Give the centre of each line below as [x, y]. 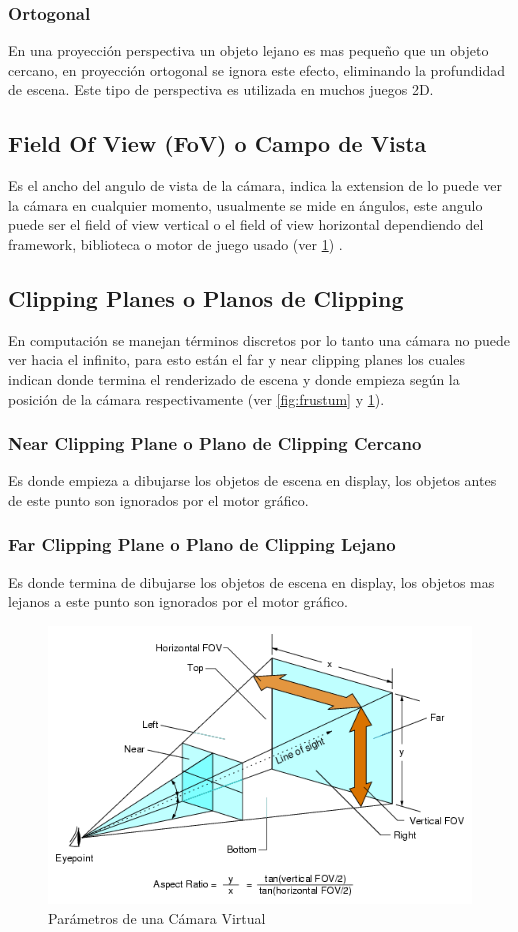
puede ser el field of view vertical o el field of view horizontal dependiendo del [246, 224]
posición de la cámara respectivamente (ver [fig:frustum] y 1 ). [196, 398]
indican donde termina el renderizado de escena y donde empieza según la [234, 378]
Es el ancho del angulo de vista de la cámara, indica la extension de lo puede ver [255, 185]
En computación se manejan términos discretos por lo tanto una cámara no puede [259, 339]
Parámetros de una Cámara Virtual [157, 918]
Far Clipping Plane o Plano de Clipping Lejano [202, 544]
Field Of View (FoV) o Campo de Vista [217, 143]
